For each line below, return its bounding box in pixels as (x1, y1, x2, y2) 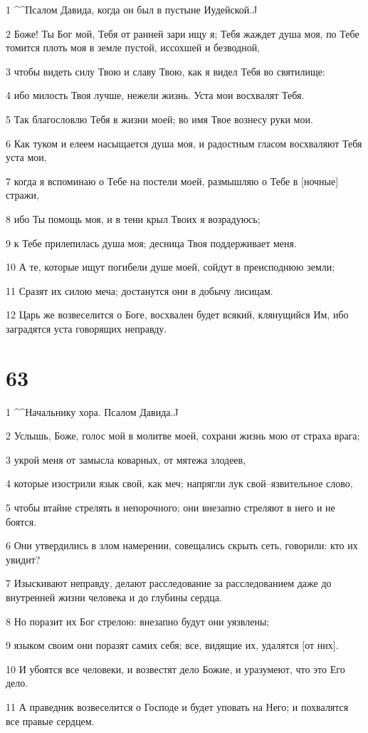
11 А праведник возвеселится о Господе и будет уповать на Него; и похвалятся (6, 699, 349, 714)
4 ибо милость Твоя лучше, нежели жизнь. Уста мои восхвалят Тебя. (6, 88, 305, 103)
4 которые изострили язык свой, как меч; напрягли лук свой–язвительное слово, (6, 476, 353, 491)
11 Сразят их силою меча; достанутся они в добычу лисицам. (6, 283, 273, 298)
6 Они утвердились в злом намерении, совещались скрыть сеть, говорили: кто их (6, 538, 358, 553)
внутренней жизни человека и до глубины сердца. (6, 589, 222, 604)
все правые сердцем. (6, 713, 95, 728)
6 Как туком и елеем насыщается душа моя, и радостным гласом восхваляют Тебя (6, 135, 362, 150)
